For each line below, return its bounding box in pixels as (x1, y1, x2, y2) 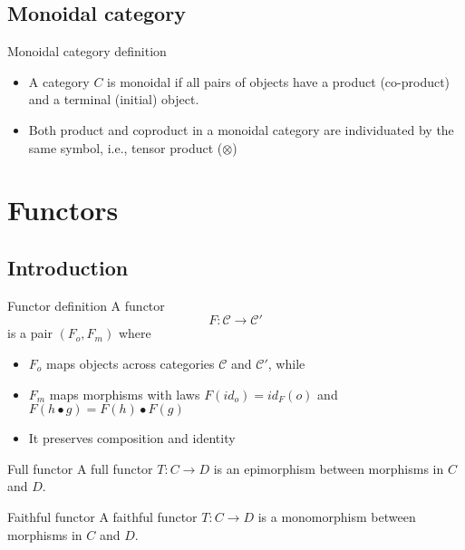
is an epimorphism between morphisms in (213, 458, 444, 478)
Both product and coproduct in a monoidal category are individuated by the (28, 120, 454, 139)
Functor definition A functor (7, 295, 165, 314)
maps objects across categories (46, 353, 215, 372)
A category (28, 72, 90, 91)
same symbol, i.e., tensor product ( (28, 138, 223, 157)
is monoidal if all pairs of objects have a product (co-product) (107, 72, 450, 91)
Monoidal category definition (7, 42, 167, 61)
